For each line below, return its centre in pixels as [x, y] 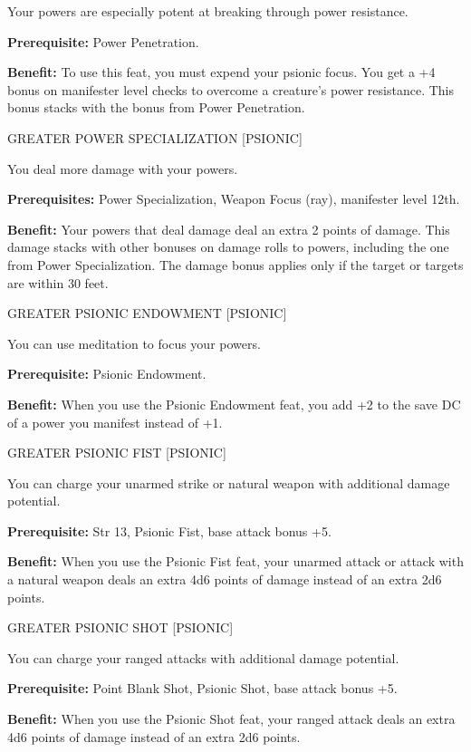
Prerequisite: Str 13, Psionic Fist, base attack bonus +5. [169, 530]
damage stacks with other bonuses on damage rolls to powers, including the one [228, 247]
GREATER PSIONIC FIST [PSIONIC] [117, 453]
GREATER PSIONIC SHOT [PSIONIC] [120, 627]
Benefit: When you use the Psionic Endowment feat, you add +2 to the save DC [234, 404]
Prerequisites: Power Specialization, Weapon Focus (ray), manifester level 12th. [234, 199]
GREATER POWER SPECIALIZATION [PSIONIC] [155, 137]
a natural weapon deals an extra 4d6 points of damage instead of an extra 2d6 [225, 579]
